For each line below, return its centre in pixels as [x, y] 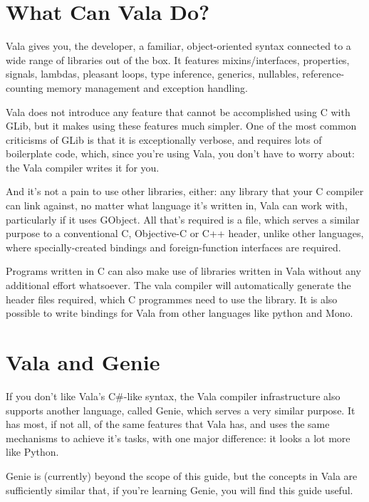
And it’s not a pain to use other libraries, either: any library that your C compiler [185, 191]
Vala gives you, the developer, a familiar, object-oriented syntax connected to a [178, 46]
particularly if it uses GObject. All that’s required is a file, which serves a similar [183, 219]
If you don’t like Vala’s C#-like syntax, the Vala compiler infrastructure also [173, 396]
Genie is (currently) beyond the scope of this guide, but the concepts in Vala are [182, 475]
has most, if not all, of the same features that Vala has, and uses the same [168, 424]
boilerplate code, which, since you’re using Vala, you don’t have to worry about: [180, 153]
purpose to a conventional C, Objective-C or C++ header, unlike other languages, [185, 233]
